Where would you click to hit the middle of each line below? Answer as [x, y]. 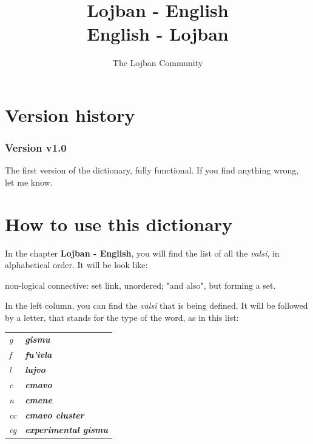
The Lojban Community [158, 63]
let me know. [29, 182]
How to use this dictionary [119, 224]
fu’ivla [39, 355]
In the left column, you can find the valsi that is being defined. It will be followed [156, 305]
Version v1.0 [36, 148]
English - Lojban [158, 34]
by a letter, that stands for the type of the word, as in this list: [122, 317]
